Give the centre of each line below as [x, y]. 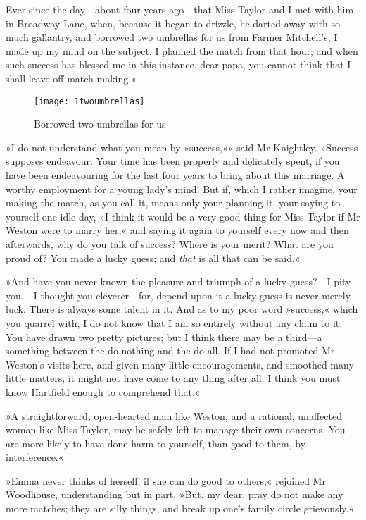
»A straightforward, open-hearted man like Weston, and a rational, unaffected [174, 415]
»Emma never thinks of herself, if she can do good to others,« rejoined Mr [166, 480]
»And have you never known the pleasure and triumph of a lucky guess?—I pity [178, 281]
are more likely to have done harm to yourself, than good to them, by [156, 443]
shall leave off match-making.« [71, 78]
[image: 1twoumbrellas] [89, 101]
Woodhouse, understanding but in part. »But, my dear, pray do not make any [175, 494]
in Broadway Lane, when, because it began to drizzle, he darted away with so [173, 23]
